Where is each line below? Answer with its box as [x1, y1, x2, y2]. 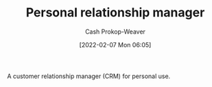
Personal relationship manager [25, 5, 205, 21]
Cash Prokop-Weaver [84, 27, 146, 36]
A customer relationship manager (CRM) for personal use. [7, 72, 171, 80]
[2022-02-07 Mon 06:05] [79, 40, 152, 49]
